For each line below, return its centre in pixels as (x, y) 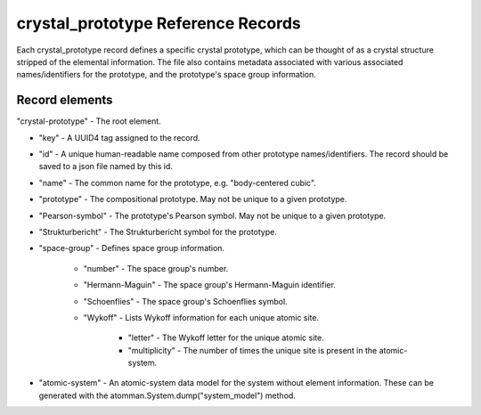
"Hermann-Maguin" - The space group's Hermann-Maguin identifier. (209, 285)
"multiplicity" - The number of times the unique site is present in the (253, 350)
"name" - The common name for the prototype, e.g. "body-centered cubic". (177, 183)
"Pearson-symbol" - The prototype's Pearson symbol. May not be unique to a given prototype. (212, 216)
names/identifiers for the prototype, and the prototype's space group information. (166, 75)
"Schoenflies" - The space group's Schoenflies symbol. (186, 301)
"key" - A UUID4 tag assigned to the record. (119, 137)
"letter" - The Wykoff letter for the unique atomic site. (226, 338)
